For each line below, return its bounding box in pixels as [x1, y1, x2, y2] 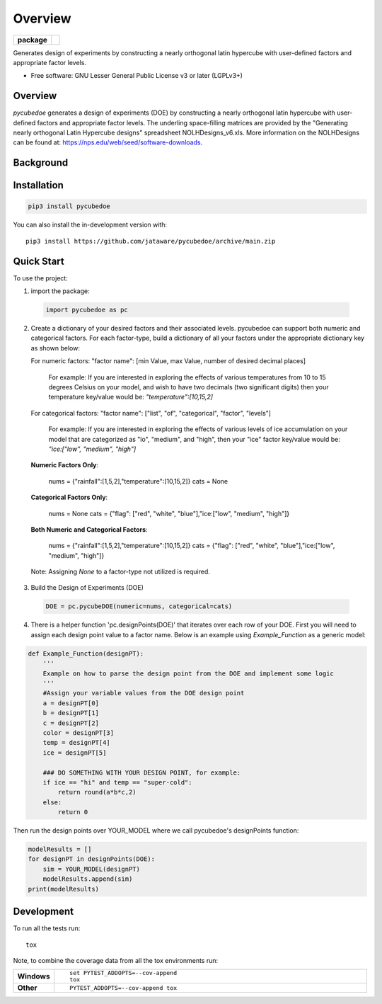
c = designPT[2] [42, 719, 99, 727]
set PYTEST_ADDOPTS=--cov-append [69, 969, 177, 977]
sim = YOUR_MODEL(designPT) [42, 865, 141, 873]
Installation [13, 179, 64, 191]
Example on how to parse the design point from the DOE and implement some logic [42, 669, 334, 678]
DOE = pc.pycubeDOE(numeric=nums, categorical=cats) [45, 603, 233, 610]
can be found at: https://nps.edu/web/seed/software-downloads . [13, 138, 203, 147]
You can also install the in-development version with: [13, 220, 168, 229]
